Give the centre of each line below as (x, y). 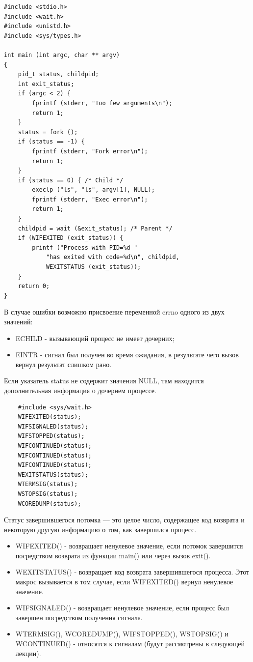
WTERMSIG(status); (48, 484)
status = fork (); (48, 132)
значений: (18, 321)
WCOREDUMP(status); (50, 504)
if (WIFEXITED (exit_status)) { (71, 238)
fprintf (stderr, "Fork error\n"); (90, 151)
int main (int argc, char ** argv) (62, 55)
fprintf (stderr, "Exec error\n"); (90, 199)
